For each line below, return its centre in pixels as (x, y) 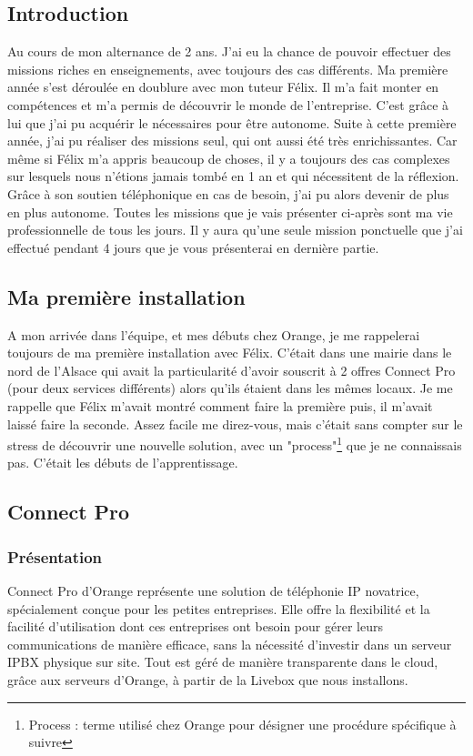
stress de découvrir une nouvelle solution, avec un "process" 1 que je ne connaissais (235, 444)
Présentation (55, 556)
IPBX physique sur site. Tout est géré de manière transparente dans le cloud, (223, 662)
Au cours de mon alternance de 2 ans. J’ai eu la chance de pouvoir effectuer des (229, 51)
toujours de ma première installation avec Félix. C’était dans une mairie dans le (230, 353)
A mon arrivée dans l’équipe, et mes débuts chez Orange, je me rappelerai (214, 334)
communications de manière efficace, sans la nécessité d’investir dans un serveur (230, 644)
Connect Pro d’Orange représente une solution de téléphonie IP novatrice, (213, 590)
